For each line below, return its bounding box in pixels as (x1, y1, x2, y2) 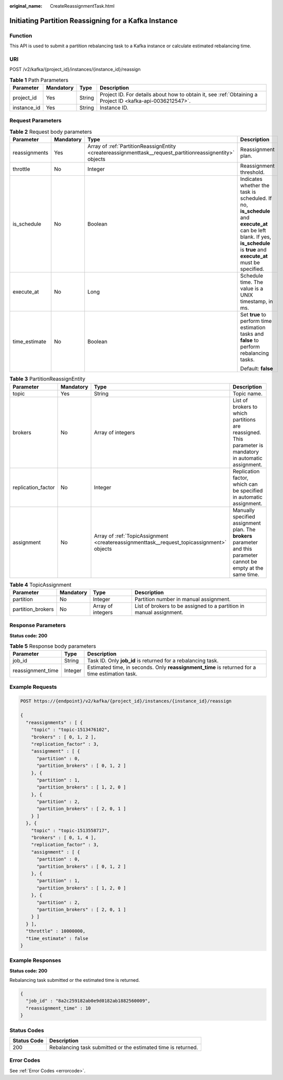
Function (9, 32, 32, 39)
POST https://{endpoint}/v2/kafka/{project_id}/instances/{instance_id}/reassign (20, 698, 232, 704)
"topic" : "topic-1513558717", (31, 828, 110, 833)
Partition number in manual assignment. (134, 595, 231, 602)
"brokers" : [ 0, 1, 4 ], (31, 835, 97, 840)
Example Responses (9, 957, 62, 964)
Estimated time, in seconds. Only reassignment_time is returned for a (87, 664, 256, 671)
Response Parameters (9, 622, 66, 629)
